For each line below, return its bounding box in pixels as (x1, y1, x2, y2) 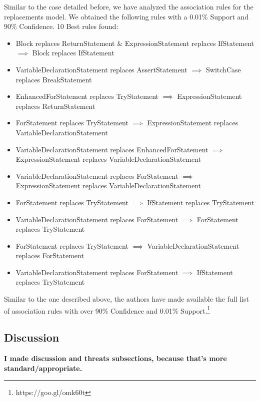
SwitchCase (206, 64, 241, 74)
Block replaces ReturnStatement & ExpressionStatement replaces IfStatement (15, 37, 254, 48)
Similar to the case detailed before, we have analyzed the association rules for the (4, 1, 253, 11)
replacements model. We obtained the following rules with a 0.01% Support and (4, 11, 249, 21)
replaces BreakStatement (15, 74, 92, 84)
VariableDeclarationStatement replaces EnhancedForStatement (15, 144, 208, 154)
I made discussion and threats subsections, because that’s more (4, 353, 227, 364)
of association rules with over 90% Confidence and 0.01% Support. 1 (4, 304, 210, 316)
